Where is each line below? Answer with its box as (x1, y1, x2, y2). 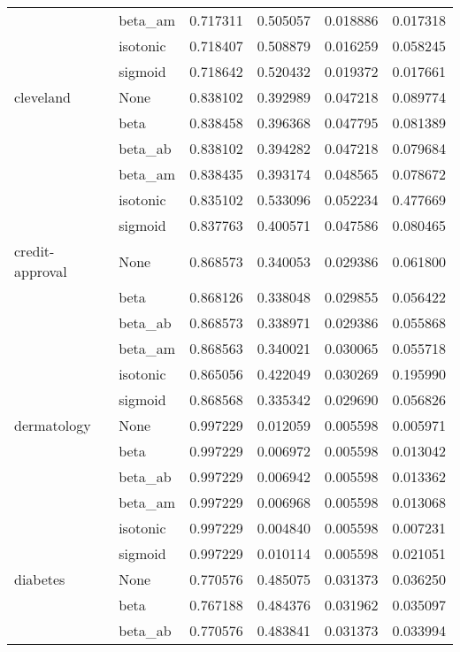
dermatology (14, 415, 91, 435)
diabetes (14, 569, 65, 589)
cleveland (14, 87, 72, 107)
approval (14, 261, 67, 281)
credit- (14, 241, 55, 261)
